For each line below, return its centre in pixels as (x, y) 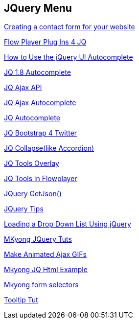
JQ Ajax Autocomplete (40, 103)
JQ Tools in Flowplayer (41, 179)
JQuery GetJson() (33, 194)
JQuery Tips (24, 209)
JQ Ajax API (23, 88)
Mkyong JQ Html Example (46, 270)
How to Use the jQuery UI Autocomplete (69, 57)
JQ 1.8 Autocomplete (37, 72)
